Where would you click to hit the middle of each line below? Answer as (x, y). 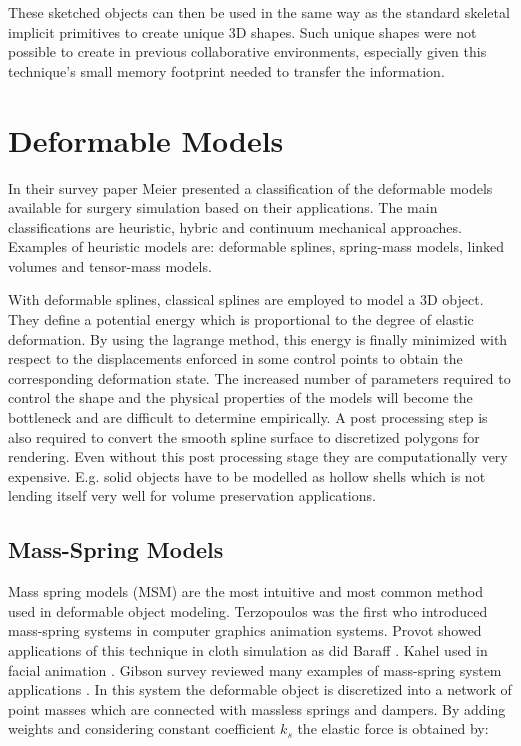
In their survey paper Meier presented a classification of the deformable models (250, 187)
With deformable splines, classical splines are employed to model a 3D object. (246, 299)
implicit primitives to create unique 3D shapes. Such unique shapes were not (242, 31)
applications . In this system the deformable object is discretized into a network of (260, 689)
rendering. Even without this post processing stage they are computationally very (258, 456)
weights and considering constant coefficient (142, 728)
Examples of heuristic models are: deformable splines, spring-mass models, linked (256, 246)
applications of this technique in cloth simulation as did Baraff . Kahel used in (248, 649)
